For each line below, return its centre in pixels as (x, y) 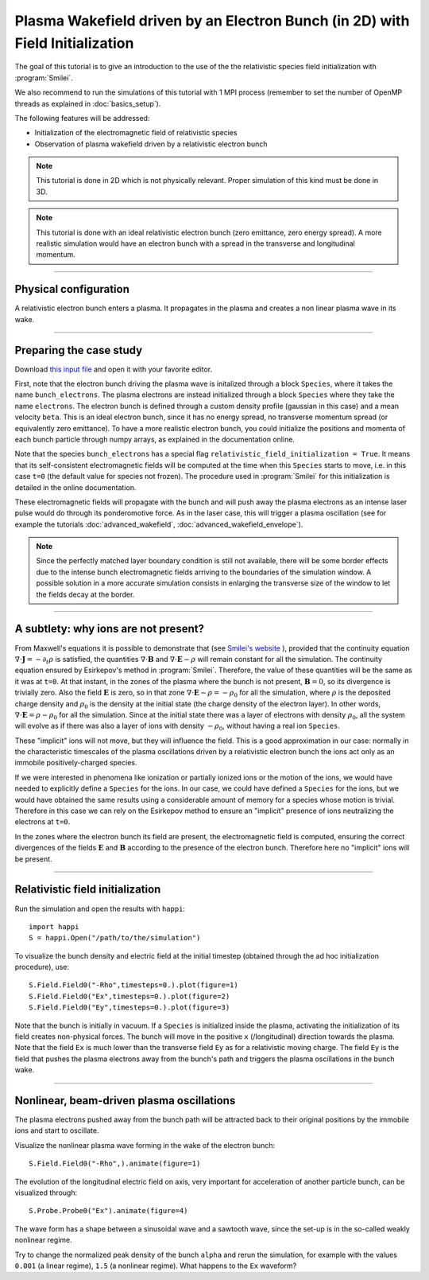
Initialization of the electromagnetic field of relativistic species (136, 133)
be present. (33, 858)
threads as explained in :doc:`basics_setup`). (88, 103)
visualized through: (46, 1192)
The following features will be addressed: (82, 118)
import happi (54, 926)
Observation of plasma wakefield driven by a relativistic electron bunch (151, 144)
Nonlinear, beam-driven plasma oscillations (125, 1101)
